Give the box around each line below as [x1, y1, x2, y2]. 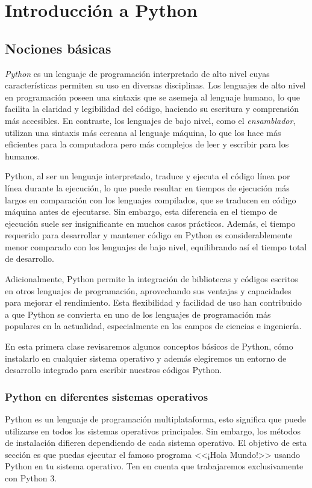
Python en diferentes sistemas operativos [5, 389, 208, 404]
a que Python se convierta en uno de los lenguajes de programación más [5, 307, 271, 320]
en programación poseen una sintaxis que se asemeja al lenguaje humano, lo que [5, 90, 301, 103]
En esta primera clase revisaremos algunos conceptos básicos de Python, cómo [5, 340, 293, 353]
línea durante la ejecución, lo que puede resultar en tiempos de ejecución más [5, 181, 290, 194]
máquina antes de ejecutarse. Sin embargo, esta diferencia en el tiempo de [5, 205, 278, 218]
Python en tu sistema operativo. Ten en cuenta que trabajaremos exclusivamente [5, 460, 304, 472]
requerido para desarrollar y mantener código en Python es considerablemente [5, 229, 293, 241]
